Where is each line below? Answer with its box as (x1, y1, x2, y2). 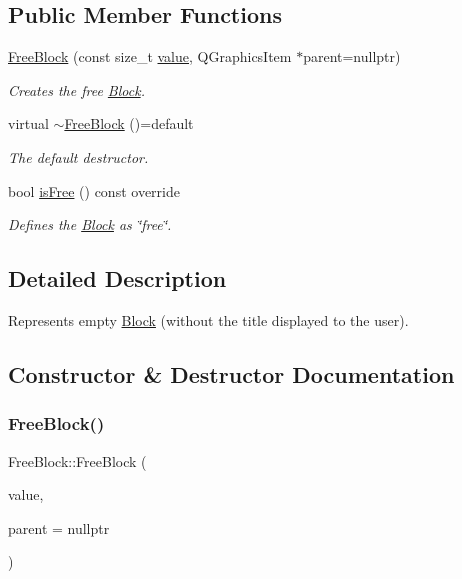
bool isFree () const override (8, 180, 180, 201)
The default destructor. (8, 146, 149, 167)
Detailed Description (8, 263, 227, 294)
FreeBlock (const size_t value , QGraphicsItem (8, 46, 292, 67)
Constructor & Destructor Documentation (8, 358, 455, 389)
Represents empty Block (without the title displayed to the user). (8, 309, 409, 330)
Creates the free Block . (8, 79, 145, 100)
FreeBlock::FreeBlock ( (8, 450, 147, 471)
